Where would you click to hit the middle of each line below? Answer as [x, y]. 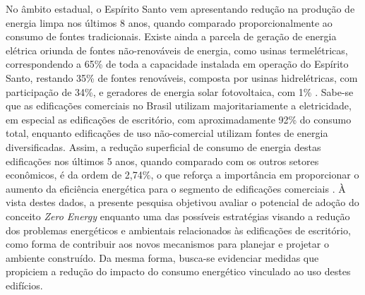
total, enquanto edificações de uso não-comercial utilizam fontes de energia [167, 133]
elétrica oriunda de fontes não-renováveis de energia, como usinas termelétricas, [177, 50]
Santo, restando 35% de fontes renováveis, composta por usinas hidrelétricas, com [182, 77]
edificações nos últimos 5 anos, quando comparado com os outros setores [162, 161]
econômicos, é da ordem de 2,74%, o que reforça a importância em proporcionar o [182, 175]
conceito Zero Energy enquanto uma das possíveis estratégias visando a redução [178, 216]
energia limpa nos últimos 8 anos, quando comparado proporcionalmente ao [169, 22]
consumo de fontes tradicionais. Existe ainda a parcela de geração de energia [171, 36]
